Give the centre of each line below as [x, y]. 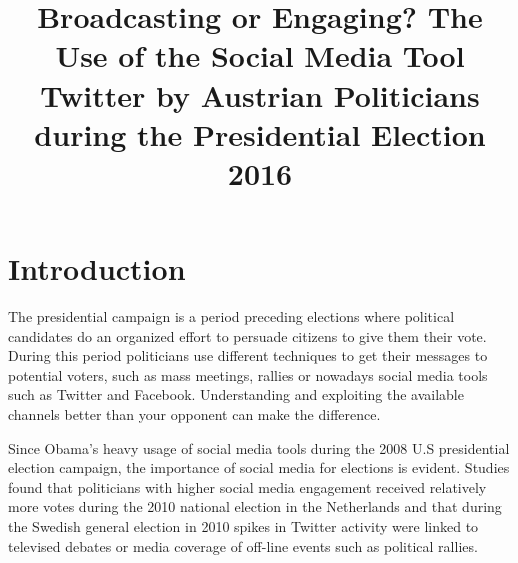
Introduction [97, 268]
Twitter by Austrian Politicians [260, 94]
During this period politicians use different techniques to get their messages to [248, 355]
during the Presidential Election [260, 133]
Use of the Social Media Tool [260, 55]
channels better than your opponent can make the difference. [194, 414]
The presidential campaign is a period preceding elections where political [231, 316]
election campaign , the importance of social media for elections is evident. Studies [259, 467]
